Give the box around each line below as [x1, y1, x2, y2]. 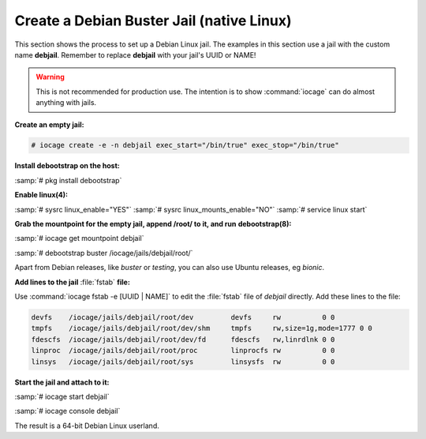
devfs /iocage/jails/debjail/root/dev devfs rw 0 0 [31, 313, 335, 321]
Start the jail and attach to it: [14, 377, 110, 387]
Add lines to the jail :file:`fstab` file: [14, 277, 130, 287]
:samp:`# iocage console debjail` [14, 407, 121, 416]
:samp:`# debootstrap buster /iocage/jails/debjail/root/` [14, 248, 193, 257]
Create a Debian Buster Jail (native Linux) [14, 12, 292, 29]
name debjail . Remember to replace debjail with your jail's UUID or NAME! [14, 50, 256, 59]
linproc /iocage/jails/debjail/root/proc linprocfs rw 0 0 [31, 346, 335, 355]
